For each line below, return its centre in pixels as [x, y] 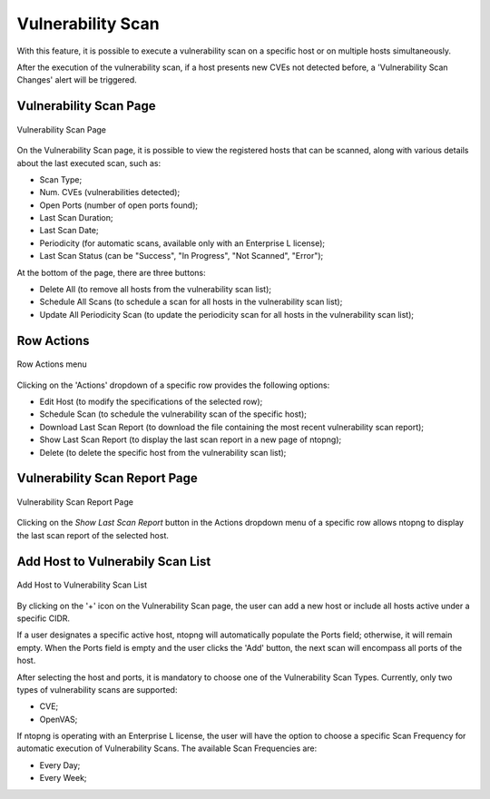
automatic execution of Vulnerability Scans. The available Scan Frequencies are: [167, 748]
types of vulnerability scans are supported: [97, 689]
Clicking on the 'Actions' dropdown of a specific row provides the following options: [173, 385]
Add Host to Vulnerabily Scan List [114, 562]
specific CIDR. [44, 618]
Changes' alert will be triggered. [77, 80]
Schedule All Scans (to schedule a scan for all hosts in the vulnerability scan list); [191, 302]
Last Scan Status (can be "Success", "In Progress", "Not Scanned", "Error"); [181, 256]
